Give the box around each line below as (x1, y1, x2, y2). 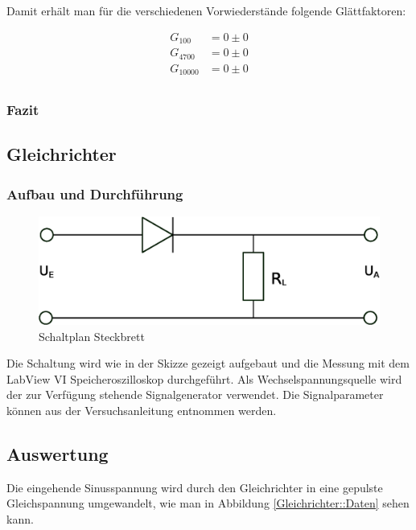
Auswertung (6, 441, 109, 466)
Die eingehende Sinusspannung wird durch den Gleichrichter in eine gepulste (6, 479, 383, 495)
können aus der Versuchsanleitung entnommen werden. (6, 401, 277, 418)
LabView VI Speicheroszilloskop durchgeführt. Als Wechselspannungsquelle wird (6, 370, 402, 387)
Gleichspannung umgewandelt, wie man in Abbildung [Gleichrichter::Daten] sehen (6, 495, 410, 512)
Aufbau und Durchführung (6, 183, 183, 203)
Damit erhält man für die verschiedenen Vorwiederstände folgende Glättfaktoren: (6, 2, 406, 18)
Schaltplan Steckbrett (39, 327, 145, 344)
